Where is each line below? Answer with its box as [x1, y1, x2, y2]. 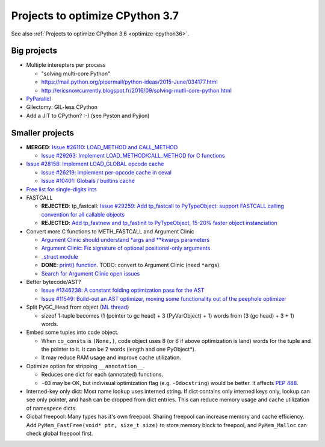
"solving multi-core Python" [41, 70, 111, 77]
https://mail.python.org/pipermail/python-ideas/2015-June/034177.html [41, 78, 218, 85]
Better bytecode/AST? [26, 278, 81, 285]
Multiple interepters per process [26, 61, 106, 69]
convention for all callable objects [41, 211, 125, 218]
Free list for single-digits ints [26, 185, 97, 193]
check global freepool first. [26, 430, 93, 437]
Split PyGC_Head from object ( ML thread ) [26, 304, 129, 311]
